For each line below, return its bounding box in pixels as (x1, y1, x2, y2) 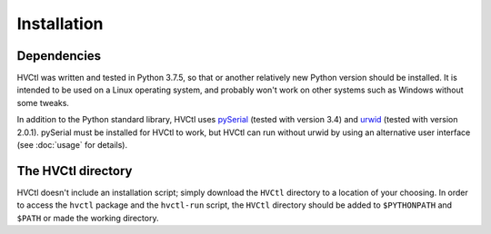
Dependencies (16, 48, 102, 63)
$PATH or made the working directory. (16, 212, 159, 223)
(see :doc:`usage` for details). (16, 140, 127, 151)
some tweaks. (16, 97, 70, 108)
